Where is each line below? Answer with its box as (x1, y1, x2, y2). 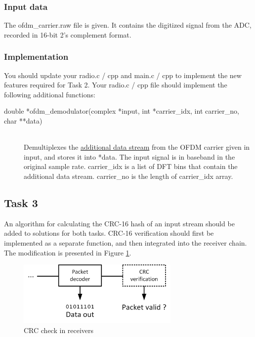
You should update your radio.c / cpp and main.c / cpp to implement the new (4, 70, 242, 80)
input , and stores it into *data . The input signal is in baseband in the (24, 151, 235, 162)
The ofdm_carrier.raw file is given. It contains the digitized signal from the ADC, (4, 20, 252, 30)
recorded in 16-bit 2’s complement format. (4, 29, 131, 40)
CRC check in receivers (24, 325, 94, 335)
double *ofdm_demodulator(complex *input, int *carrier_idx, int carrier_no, (4, 106, 239, 116)
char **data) (4, 116, 42, 126)
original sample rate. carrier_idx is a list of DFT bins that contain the (24, 161, 238, 171)
